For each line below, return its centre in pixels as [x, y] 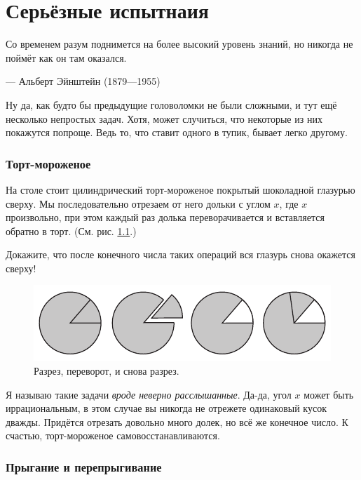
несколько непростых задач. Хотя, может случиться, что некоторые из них [164, 118]
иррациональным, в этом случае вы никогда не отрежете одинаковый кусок [166, 408]
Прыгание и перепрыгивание [84, 466]
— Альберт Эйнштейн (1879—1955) [83, 81]
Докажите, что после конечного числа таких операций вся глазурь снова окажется [180, 254]
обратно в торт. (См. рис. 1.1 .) [71, 231]
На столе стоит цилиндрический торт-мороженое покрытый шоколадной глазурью [180, 189]
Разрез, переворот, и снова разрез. [107, 371]
